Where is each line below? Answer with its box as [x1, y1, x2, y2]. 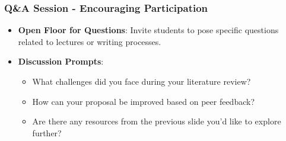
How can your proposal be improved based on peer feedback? [32, 95, 255, 107]
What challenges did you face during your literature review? [32, 75, 251, 87]
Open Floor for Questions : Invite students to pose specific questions [18, 24, 279, 36]
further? [32, 126, 62, 139]
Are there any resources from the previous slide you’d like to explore [32, 115, 281, 127]
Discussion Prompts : [18, 55, 104, 68]
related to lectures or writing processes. [18, 35, 161, 47]
